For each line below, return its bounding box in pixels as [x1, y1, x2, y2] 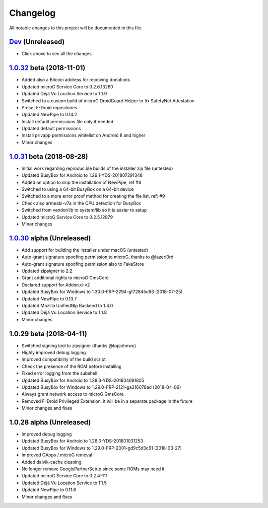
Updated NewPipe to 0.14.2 [21, 112, 77, 118]
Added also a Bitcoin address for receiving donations [21, 77, 130, 83]
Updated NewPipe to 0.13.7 [21, 295, 77, 301]
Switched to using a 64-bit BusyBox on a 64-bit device [21, 186, 134, 192]
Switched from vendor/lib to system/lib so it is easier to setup [21, 207, 147, 213]
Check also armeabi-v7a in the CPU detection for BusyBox [21, 200, 141, 206]
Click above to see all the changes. [21, 51, 93, 57]
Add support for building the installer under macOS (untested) [21, 247, 148, 253]
